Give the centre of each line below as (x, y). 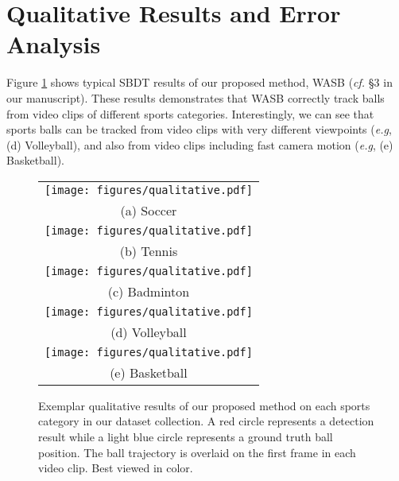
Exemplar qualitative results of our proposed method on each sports (204, 405)
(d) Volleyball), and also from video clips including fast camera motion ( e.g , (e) (200, 144)
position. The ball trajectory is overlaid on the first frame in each (197, 452)
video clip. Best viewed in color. (116, 468)
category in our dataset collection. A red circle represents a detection (206, 421)
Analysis (54, 44)
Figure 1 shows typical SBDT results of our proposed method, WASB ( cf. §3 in (199, 82)
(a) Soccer (149, 210)
